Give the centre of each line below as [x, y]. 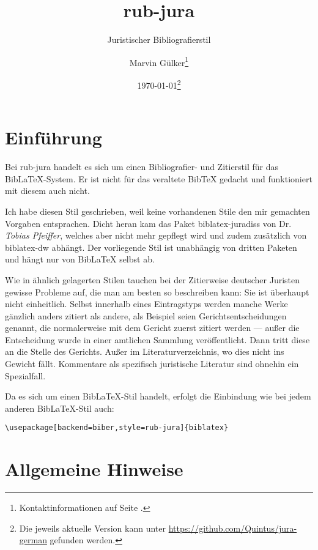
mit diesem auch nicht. [47, 191]
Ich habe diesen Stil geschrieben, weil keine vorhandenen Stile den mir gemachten [157, 211]
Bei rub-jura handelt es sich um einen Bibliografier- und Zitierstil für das [142, 167]
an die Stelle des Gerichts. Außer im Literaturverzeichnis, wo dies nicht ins [145, 351]
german [33, 540]
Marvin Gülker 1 [159, 61]
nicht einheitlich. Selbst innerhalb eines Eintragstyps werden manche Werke [146, 304]
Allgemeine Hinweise [94, 469]
